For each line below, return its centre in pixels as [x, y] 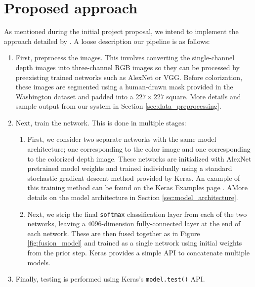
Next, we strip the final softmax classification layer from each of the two [137, 214]
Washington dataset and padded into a [74, 96]
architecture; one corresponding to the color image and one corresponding [139, 149]
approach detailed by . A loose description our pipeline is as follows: [107, 41]
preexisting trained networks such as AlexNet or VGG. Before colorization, [129, 77]
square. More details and [204, 96]
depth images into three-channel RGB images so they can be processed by [127, 67]
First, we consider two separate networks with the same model [122, 139]
